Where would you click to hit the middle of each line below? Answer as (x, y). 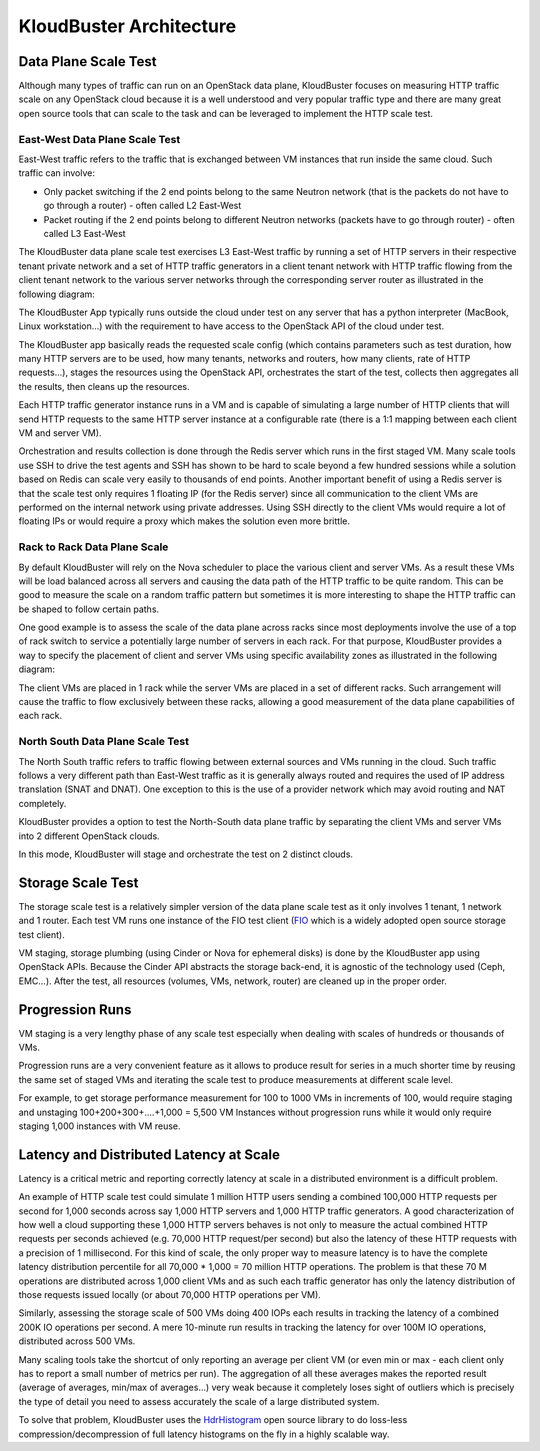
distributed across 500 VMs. (77, 1341)
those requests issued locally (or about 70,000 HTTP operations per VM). (170, 1295)
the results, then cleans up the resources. (104, 386)
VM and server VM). (60, 433)
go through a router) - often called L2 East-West (142, 206)
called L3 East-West (84, 233)
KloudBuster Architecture (127, 26)
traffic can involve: (56, 173)
